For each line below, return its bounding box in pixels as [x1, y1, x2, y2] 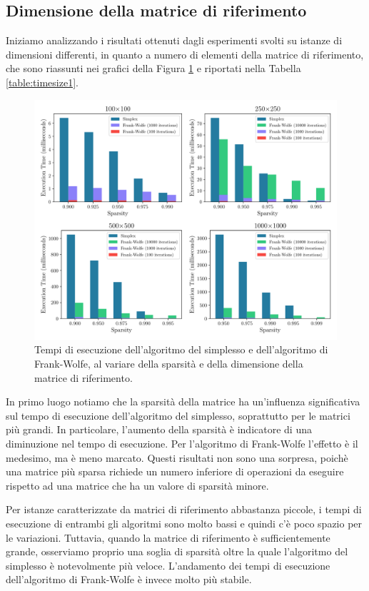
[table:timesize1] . [6, 74, 79, 89]
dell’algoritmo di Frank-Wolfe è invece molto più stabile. [6, 572, 252, 587]
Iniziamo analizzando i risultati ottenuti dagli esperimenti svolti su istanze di [6, 33, 343, 48]
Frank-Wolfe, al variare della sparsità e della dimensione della [34, 355, 303, 370]
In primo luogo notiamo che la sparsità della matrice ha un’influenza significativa [6, 394, 360, 409]
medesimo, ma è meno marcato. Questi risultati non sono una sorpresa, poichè [6, 450, 348, 465]
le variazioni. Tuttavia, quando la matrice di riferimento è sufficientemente [6, 530, 330, 545]
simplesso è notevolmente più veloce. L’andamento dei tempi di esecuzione [6, 557, 330, 572]
